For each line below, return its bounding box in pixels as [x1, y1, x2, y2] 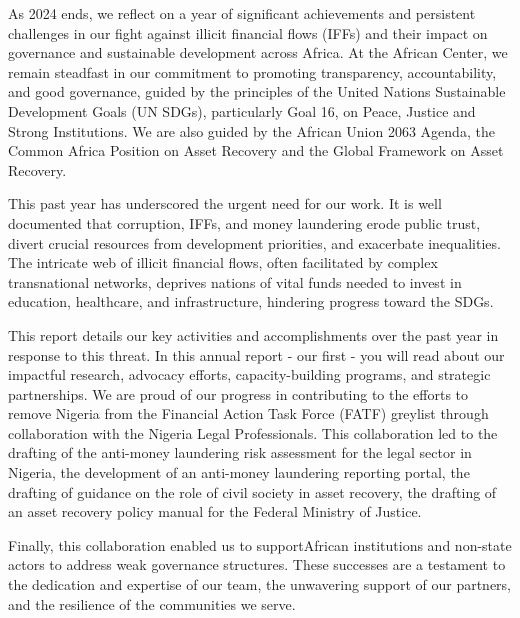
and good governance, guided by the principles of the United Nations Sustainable [8, 81, 506, 102]
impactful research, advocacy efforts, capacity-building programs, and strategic [8, 364, 491, 385]
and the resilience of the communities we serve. [8, 593, 296, 614]
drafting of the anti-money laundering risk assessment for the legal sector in [8, 442, 472, 463]
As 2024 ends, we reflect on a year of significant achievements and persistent [8, 3, 476, 23]
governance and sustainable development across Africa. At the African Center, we [8, 42, 508, 63]
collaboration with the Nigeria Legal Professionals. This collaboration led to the [8, 422, 498, 443]
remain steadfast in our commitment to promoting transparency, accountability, [8, 61, 497, 82]
